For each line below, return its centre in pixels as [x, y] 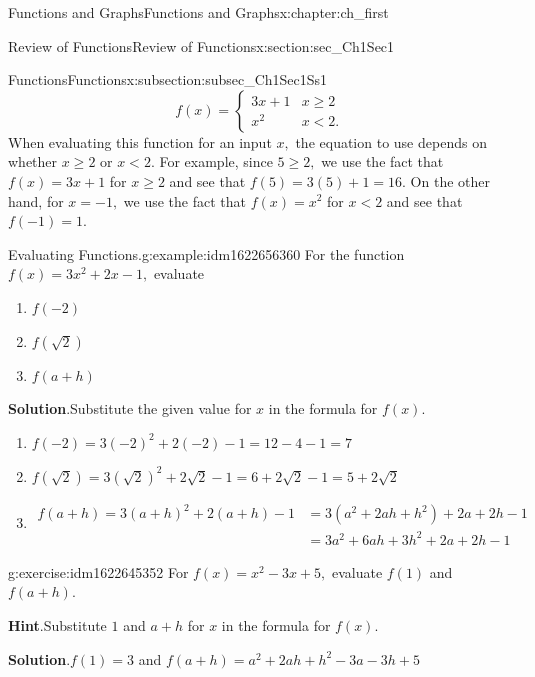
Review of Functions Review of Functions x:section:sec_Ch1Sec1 [201, 45]
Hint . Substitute [57, 625]
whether [33, 161]
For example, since [216, 161]
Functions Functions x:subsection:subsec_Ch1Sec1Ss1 [168, 79]
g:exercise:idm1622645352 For [98, 571]
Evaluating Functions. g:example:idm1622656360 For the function [206, 253]
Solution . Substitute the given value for [130, 408]
